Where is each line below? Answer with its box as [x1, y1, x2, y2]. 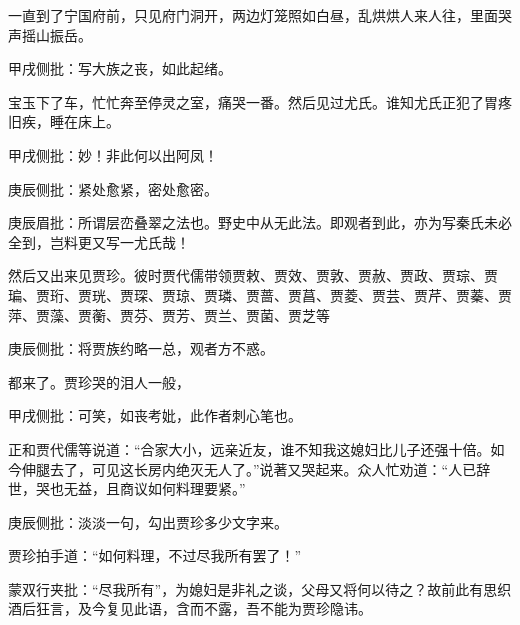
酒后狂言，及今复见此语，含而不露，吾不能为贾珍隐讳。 [8, 598, 372, 619]
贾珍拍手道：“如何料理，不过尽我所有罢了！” [8, 545, 302, 566]
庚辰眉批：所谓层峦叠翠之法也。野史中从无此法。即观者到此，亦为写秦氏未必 [8, 212, 512, 233]
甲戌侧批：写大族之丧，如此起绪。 [8, 58, 232, 79]
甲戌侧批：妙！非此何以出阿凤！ [8, 144, 218, 165]
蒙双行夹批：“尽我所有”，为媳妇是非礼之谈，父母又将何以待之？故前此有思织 [8, 578, 512, 599]
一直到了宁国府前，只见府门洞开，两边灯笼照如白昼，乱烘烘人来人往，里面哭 [8, 5, 512, 25]
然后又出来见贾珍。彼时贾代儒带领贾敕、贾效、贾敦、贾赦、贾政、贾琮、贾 [8, 265, 498, 286]
